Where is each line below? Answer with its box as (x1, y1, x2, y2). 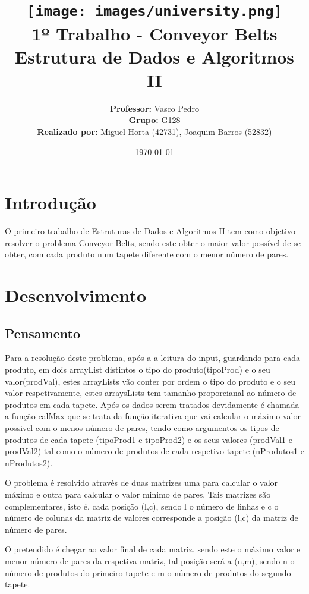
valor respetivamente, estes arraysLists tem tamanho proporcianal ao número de (5, 386, 297, 399)
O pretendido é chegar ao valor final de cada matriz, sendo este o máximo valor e (5, 543, 301, 555)
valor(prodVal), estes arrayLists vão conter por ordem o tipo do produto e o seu (5, 375, 295, 387)
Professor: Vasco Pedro (110, 102, 199, 114)
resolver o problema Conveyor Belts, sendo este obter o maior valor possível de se (5, 236, 301, 249)
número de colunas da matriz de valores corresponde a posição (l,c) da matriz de (5, 511, 298, 524)
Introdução (5, 190, 96, 215)
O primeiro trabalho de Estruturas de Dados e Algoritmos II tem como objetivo (5, 225, 295, 237)
